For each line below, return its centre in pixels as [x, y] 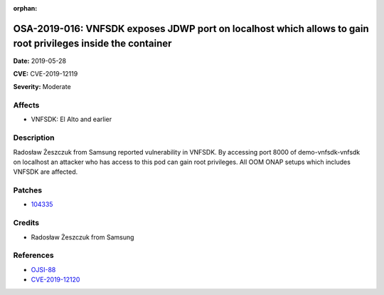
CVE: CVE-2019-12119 [46, 73]
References [33, 255]
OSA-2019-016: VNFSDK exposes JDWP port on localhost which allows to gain [191, 29]
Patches [28, 190]
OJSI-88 [43, 269]
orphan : [25, 8]
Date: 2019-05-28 [40, 61]
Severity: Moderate [42, 87]
